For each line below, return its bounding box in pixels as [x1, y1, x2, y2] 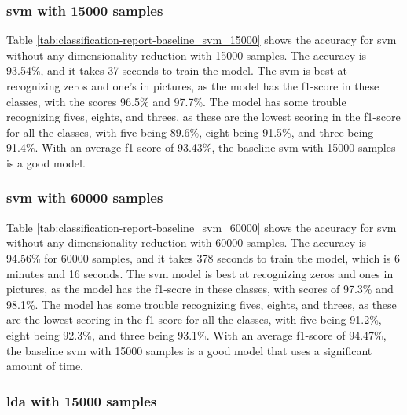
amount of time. [6, 358, 83, 374]
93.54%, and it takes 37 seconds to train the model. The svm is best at [6, 62, 348, 79]
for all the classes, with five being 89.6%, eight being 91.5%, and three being [6, 123, 374, 140]
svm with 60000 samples [6, 188, 163, 207]
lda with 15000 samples [6, 391, 157, 410]
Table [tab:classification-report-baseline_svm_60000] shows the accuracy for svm [6, 219, 397, 235]
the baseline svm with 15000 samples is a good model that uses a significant [6, 342, 372, 358]
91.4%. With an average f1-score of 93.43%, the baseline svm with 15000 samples [6, 139, 396, 156]
